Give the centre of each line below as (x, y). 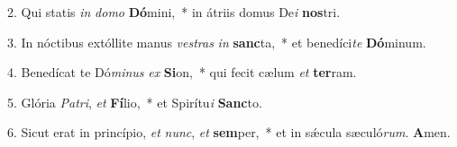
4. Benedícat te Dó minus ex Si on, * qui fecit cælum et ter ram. (182, 72)
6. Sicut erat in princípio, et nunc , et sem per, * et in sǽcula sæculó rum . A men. (229, 132)
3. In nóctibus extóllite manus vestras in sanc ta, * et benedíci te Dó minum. (217, 42)
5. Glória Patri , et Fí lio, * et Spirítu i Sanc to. (135, 102)
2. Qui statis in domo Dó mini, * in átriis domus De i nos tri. (174, 12)
